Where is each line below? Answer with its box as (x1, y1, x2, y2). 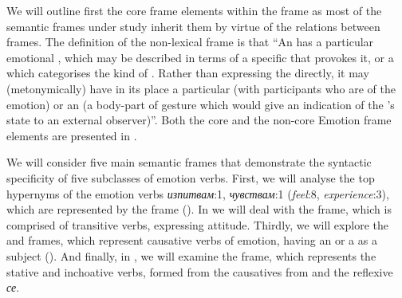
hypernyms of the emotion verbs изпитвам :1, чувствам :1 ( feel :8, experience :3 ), (6, 185, 389, 202)
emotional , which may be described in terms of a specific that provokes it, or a (6, 49, 394, 65)
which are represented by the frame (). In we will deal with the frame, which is (6, 201, 392, 218)
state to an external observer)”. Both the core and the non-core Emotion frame (6, 112, 392, 128)
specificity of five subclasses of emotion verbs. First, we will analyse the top (6, 169, 375, 186)
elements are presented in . (6, 127, 137, 143)
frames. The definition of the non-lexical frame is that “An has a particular (6, 33, 374, 50)
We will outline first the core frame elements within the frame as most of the (6, 2, 382, 18)
